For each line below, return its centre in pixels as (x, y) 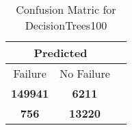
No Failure (85, 73)
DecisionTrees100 (66, 25)
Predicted (61, 53)
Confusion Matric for (66, 9)
